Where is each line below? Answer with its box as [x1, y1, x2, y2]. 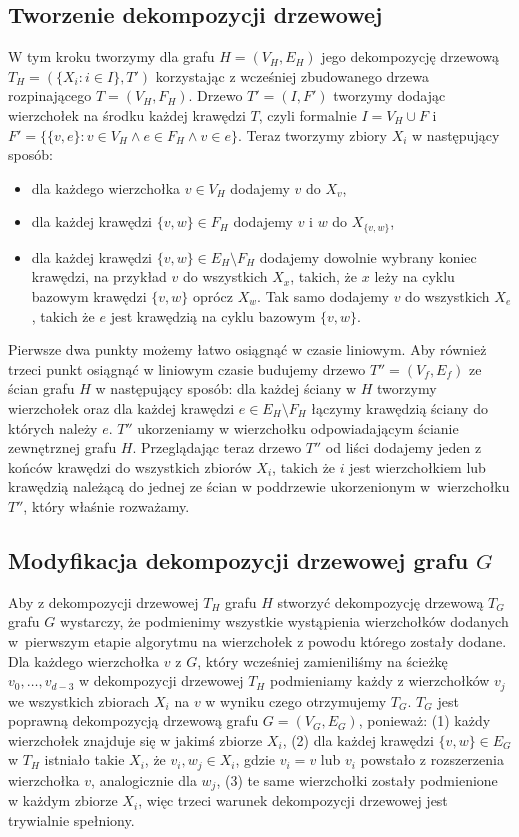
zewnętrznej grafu [8, 437, 117, 458]
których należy [8, 417, 98, 438]
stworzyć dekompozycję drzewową [277, 591, 484, 612]
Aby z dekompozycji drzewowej [8, 591, 199, 612]
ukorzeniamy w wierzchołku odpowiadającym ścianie [137, 417, 459, 438]
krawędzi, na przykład [31, 266, 167, 287]
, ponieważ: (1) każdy [358, 710, 491, 731]
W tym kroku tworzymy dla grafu [8, 46, 215, 67]
